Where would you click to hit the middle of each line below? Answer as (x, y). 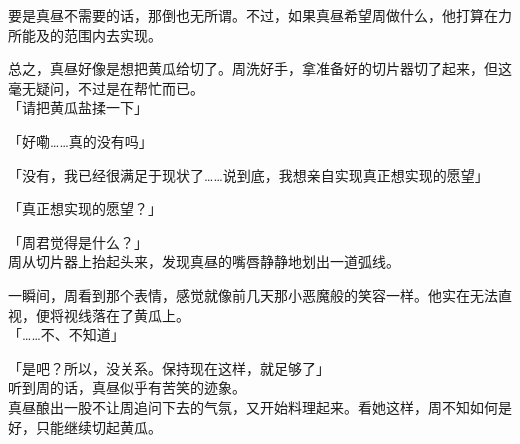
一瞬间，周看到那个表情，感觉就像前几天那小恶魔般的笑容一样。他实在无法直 (260, 294)
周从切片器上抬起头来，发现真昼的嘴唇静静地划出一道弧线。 (204, 261)
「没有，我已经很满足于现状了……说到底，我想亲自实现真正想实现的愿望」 (248, 174)
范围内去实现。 (112, 34)
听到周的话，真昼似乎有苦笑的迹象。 (127, 387)
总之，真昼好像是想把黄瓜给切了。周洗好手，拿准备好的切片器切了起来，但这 (260, 68)
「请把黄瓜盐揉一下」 (78, 107)
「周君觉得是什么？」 (78, 241)
